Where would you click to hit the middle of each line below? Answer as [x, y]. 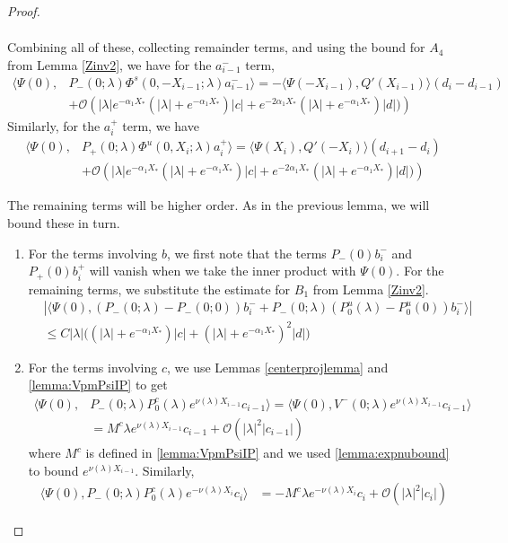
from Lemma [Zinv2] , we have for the [109, 64]
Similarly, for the [54, 125]
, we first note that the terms [246, 253]
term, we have [161, 125]
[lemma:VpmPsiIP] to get [98, 385]
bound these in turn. [64, 222]
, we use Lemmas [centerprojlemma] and [278, 367]
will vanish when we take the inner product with [223, 271]
